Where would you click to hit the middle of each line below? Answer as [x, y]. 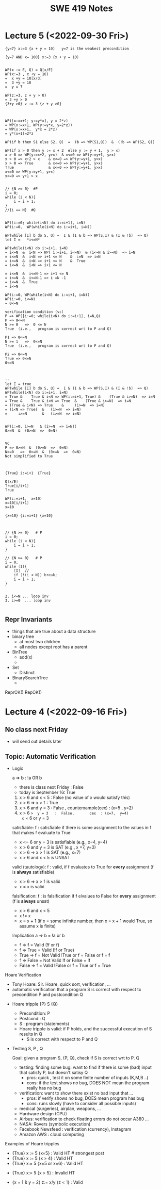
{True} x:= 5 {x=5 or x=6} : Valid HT [48, 1163]
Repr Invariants [29, 620]
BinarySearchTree [30, 678]
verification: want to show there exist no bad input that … [76, 1093]
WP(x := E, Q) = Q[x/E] [29, 70]
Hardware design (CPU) [43, 1113]
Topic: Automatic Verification [50, 757]
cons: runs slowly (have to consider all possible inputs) [81, 1103]
